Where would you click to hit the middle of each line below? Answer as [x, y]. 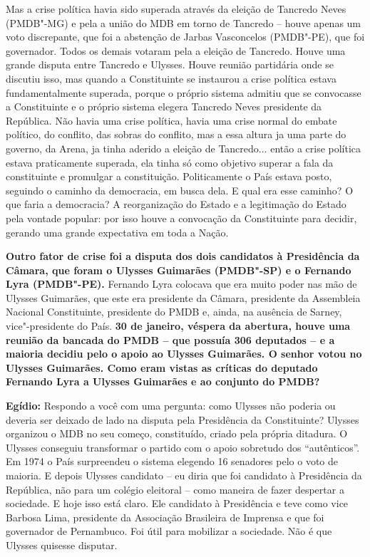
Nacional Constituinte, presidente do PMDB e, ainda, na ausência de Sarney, [174, 312]
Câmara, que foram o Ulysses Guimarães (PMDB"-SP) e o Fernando [179, 270]
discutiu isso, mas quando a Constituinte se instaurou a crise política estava [171, 78]
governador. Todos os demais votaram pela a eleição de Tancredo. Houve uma [176, 50]
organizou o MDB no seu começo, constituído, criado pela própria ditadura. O [177, 433]
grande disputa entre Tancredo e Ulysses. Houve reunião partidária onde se [170, 64]
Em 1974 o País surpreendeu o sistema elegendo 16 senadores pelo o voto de [172, 461]
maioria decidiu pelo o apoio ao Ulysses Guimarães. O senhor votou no [184, 354]
